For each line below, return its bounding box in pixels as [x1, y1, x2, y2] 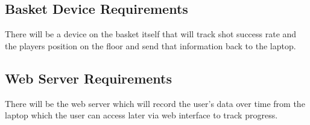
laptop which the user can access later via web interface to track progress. [5, 109, 278, 121]
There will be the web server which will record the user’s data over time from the [5, 97, 305, 109]
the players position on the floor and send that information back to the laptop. [5, 39, 296, 52]
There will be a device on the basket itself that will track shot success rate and [5, 28, 297, 40]
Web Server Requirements [5, 69, 172, 87]
